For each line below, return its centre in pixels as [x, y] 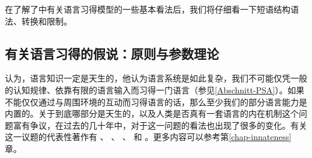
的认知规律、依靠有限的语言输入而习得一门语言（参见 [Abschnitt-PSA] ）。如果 [155, 89]
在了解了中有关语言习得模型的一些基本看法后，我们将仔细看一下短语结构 [148, 9]
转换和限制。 [46, 21]
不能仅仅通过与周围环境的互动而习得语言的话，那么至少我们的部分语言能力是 [156, 101]
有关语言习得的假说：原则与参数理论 [112, 53]
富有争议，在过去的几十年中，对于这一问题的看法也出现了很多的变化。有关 [160, 125]
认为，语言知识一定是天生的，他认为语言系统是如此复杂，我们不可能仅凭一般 [156, 78]
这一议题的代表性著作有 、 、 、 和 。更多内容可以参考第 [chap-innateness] [148, 137]
